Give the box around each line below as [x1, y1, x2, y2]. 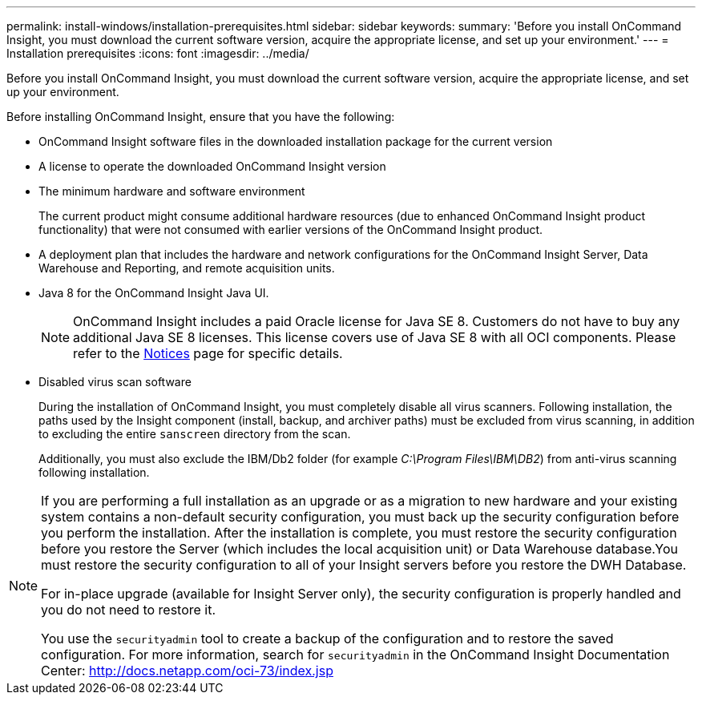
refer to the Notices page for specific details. [73, 345, 343, 361]
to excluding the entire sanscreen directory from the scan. [38, 427, 351, 441]
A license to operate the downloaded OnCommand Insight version [38, 159, 386, 173]
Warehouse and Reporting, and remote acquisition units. [38, 261, 335, 275]
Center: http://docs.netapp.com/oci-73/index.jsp [41, 663, 333, 679]
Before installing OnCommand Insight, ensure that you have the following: [6, 110, 395, 123]
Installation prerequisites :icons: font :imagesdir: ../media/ [6, 46, 309, 60]
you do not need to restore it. [41, 602, 216, 618]
